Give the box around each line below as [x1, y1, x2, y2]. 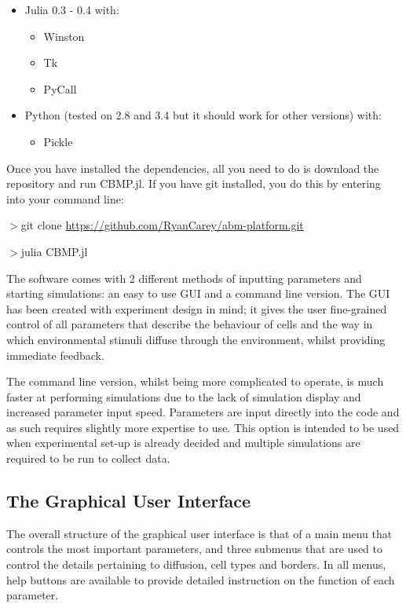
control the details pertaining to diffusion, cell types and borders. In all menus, [6, 556, 386, 573]
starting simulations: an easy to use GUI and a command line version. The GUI [6, 285, 390, 302]
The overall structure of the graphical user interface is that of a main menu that [6, 525, 393, 541]
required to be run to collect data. [6, 450, 170, 467]
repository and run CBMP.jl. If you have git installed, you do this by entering [6, 175, 381, 192]
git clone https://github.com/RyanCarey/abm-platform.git [20, 217, 304, 233]
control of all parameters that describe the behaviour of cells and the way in [6, 316, 373, 332]
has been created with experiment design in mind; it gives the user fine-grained [6, 300, 387, 317]
